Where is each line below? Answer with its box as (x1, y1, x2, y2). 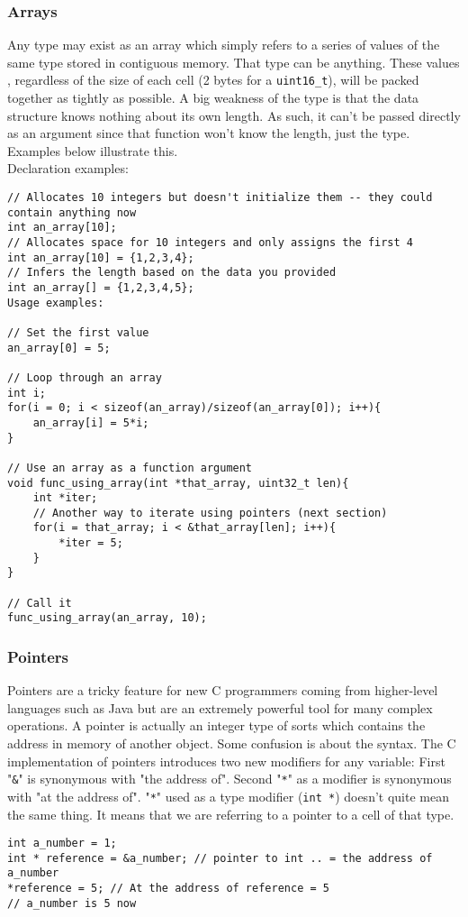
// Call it (7, 596, 72, 610)
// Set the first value (7, 326, 149, 339)
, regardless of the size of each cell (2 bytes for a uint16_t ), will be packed (7, 70, 419, 89)
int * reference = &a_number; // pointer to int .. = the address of (7, 851, 433, 865)
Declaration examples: (7, 159, 129, 178)
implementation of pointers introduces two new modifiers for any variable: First (7, 751, 445, 770)
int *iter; (32, 491, 98, 505)
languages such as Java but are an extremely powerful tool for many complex (7, 698, 433, 717)
